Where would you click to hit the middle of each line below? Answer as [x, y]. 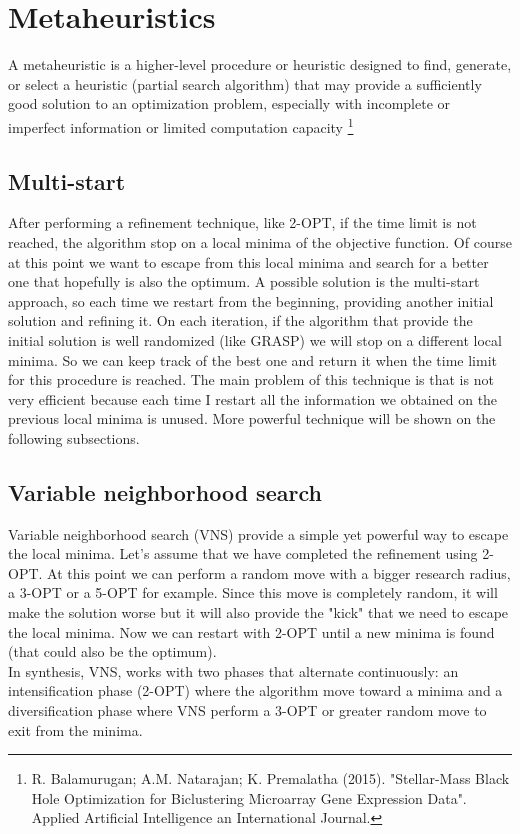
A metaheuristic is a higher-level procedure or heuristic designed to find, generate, [260, 64]
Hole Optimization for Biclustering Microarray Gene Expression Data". [249, 797]
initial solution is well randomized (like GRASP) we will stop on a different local [255, 339]
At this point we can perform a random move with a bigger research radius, [279, 572]
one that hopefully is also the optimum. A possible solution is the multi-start [244, 281]
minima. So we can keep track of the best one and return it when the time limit [252, 359]
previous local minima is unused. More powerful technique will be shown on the [252, 418]
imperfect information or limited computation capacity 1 [181, 125]
